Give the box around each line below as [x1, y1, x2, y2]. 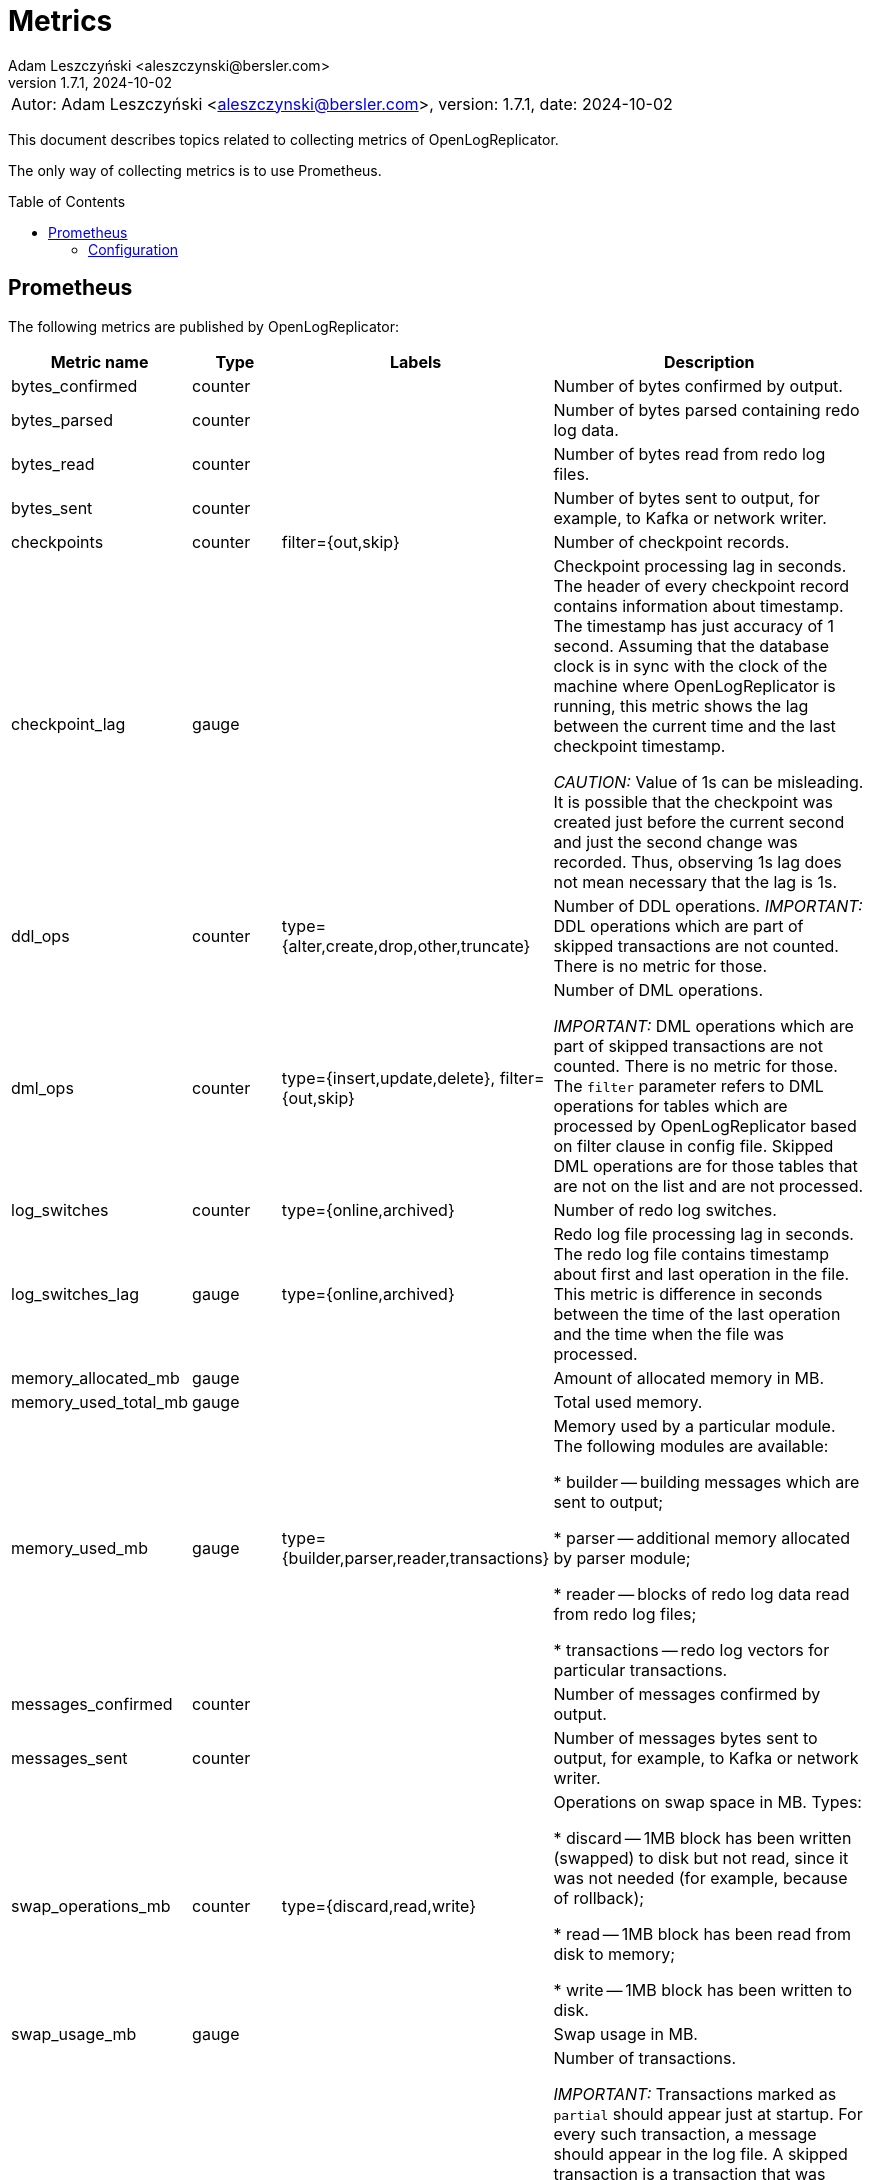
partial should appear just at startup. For [553, 2103, 863, 2124]
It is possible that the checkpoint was [553, 791, 833, 812]
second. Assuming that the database [553, 635, 830, 656]
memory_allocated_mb [11, 1367, 180, 1388]
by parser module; [553, 1547, 691, 1568]
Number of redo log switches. [553, 1199, 777, 1220]
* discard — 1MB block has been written [553, 1827, 852, 1848]
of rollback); [553, 1887, 645, 1908]
